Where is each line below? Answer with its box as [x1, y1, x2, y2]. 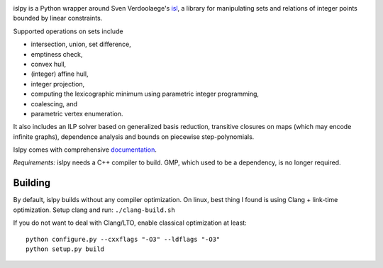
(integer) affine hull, [30, 69, 89, 78]
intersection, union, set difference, [30, 40, 131, 49]
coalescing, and [30, 99, 78, 108]
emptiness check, [30, 50, 83, 58]
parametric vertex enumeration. [30, 109, 123, 118]
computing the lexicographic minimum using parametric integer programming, [30, 89, 259, 99]
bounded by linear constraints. [13, 14, 103, 23]
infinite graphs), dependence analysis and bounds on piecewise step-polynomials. [13, 132, 255, 141]
